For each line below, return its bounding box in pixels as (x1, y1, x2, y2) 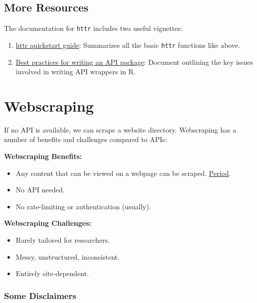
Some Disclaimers (4, 289, 76, 302)
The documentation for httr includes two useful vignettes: (4, 23, 183, 33)
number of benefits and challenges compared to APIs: (4, 134, 167, 145)
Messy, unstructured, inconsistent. (15, 251, 120, 262)
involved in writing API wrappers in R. (15, 66, 135, 77)
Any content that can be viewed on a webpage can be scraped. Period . (15, 167, 231, 178)
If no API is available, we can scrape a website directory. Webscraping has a (4, 124, 237, 135)
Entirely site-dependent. (15, 268, 89, 279)
